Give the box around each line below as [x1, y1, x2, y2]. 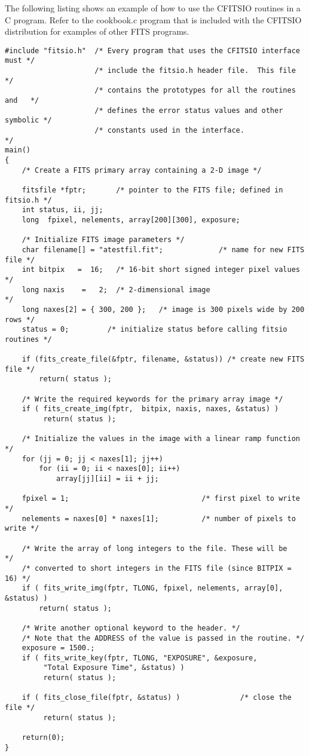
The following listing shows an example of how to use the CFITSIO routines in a [5, 2, 301, 14]
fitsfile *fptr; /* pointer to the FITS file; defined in [22, 185, 283, 194]
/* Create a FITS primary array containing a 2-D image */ [22, 166, 262, 175]
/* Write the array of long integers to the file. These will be [22, 544, 287, 553]
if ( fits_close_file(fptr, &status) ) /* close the [22, 693, 292, 702]
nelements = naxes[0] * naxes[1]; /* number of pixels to [22, 514, 296, 523]
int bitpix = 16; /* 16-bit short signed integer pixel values [22, 265, 300, 274]
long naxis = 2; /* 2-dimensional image [22, 285, 210, 294]
